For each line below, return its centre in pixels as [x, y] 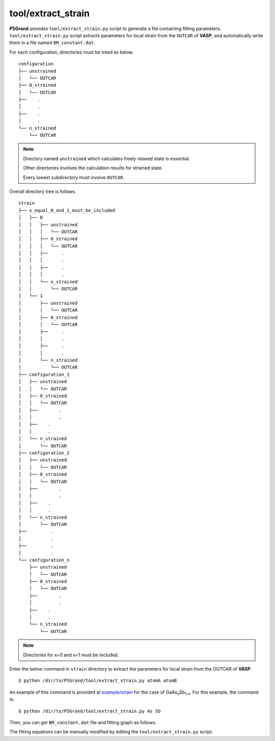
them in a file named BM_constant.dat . [52, 43]
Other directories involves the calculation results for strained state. [93, 168]
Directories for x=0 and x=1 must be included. [71, 655]
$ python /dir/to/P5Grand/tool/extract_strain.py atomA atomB [98, 681]
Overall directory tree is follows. [43, 191]
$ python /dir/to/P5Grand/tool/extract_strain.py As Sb [90, 711]
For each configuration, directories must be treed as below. [72, 52]
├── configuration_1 [44, 374]
